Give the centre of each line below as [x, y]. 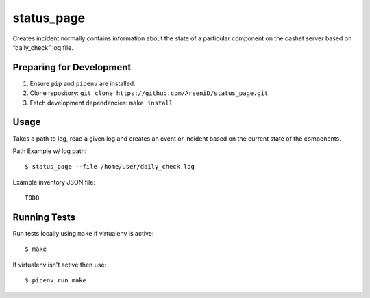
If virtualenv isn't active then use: [60, 265]
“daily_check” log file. [43, 47]
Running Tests [44, 217]
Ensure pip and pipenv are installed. [83, 83]
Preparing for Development [72, 67]
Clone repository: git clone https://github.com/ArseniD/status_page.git [149, 93]
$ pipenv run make [56, 281]
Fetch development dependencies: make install [101, 103]
